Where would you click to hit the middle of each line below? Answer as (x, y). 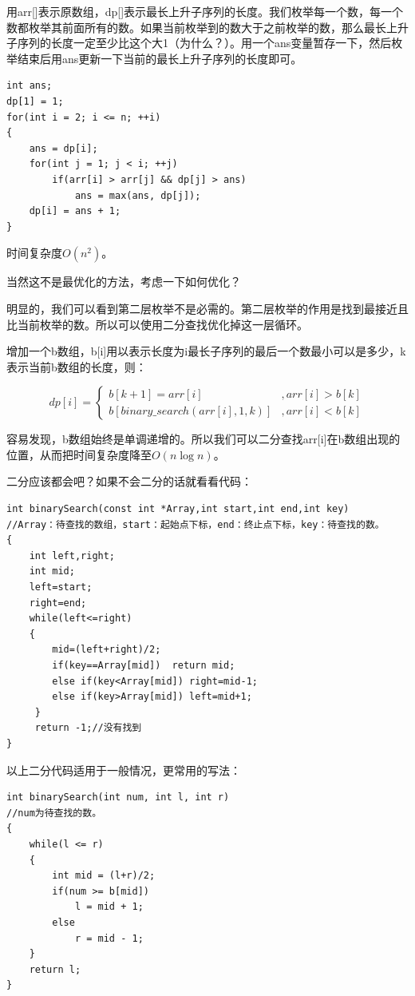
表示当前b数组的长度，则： (77, 366)
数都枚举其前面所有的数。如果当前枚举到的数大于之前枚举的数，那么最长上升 (207, 27)
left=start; (61, 587)
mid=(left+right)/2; (107, 650)
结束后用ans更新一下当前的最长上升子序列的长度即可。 (160, 58)
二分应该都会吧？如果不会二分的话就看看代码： (129, 481)
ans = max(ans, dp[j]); (138, 195)
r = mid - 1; (109, 938)
